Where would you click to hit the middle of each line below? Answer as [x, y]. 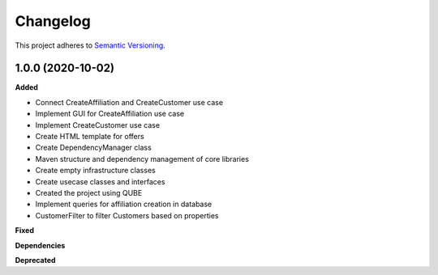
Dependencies [40, 245]
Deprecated [35, 260]
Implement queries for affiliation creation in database [124, 204]
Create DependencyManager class [93, 148]
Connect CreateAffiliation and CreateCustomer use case [129, 102]
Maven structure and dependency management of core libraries [142, 159]
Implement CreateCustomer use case [98, 125]
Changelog [53, 21]
